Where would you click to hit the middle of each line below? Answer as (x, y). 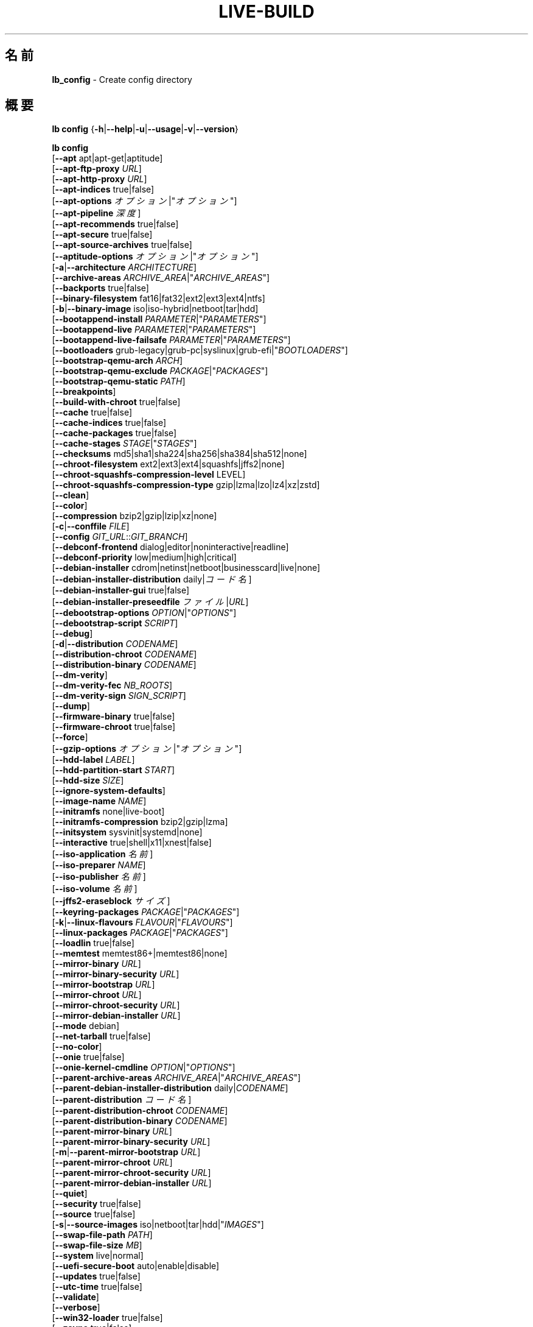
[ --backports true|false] (100, 288)
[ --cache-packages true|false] (114, 433)
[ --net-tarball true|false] (101, 1036)
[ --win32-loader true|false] (107, 1318)
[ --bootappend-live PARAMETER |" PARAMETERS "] (154, 330)
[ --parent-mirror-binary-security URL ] (131, 1142)
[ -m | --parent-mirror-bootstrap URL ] (126, 1152)
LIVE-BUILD (266, 12)
